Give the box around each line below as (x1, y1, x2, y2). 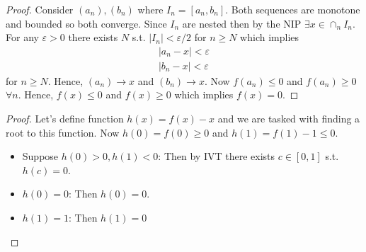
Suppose (22, 149, 59, 164)
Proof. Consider (6, 2, 74, 16)
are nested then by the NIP (182, 16, 302, 30)
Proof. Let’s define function (6, 111, 124, 126)
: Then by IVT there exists (158, 149, 275, 164)
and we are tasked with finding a (217, 111, 360, 126)
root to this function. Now (6, 125, 120, 139)
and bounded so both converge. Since (6, 16, 167, 30)
